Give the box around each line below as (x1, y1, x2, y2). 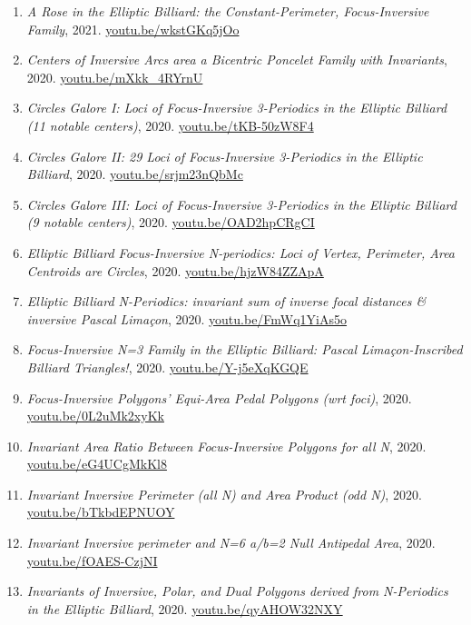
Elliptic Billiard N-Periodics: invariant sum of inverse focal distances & (26, 292, 427, 311)
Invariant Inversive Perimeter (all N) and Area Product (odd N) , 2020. (26, 484, 422, 503)
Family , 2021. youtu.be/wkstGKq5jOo (26, 19, 240, 38)
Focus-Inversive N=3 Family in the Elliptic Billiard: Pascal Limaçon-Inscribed (26, 340, 463, 359)
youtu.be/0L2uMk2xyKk (26, 406, 164, 425)
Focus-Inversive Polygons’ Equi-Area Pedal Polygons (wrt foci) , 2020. (26, 388, 412, 407)
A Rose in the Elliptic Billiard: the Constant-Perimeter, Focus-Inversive (26, 2, 429, 20)
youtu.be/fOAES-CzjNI (26, 551, 158, 570)
